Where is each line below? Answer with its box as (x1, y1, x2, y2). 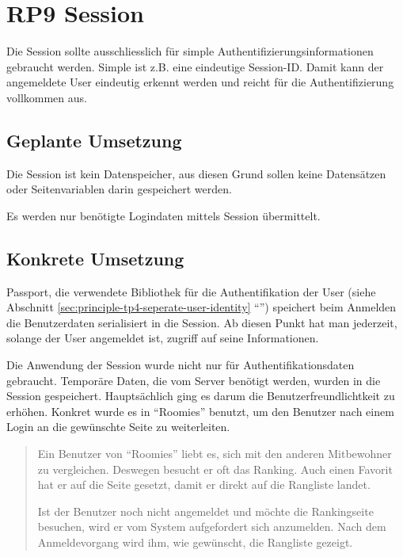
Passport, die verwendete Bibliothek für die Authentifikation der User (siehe (6, 283, 376, 299)
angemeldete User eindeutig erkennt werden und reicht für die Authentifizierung (6, 74, 394, 90)
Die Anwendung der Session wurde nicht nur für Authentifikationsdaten (6, 357, 355, 373)
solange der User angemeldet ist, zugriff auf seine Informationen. (6, 330, 319, 346)
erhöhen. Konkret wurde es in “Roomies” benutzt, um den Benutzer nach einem (6, 402, 394, 419)
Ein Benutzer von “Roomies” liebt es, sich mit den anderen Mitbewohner (37, 445, 392, 462)
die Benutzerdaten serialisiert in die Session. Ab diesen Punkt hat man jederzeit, (6, 314, 397, 330)
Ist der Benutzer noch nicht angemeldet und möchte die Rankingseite (37, 502, 374, 519)
